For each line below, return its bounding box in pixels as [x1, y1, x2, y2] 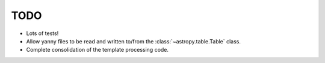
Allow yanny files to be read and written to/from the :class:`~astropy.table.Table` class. [26, 37, 241, 45]
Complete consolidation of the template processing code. [26, 46, 169, 53]
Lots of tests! [26, 30, 59, 37]
